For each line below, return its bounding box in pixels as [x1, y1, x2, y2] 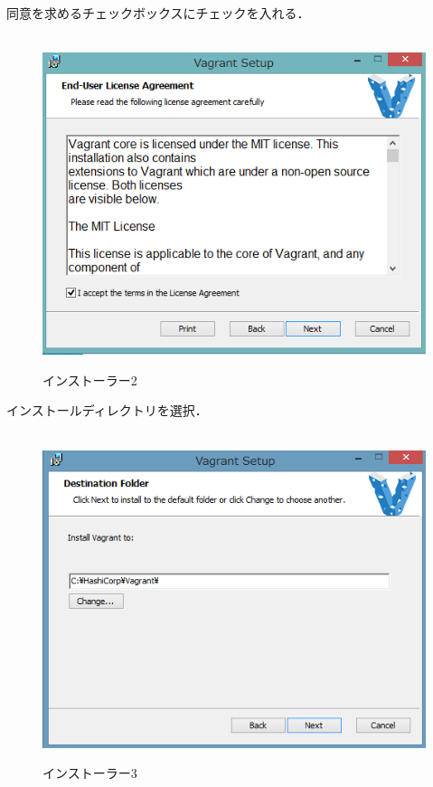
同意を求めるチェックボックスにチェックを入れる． [6, 4, 310, 22]
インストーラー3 [42, 763, 137, 782]
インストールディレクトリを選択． [6, 401, 208, 420]
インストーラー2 [42, 370, 137, 389]
